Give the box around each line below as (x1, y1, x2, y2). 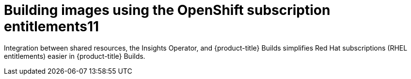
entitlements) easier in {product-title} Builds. (4, 52, 145, 60)
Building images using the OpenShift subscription (4, 2, 331, 18)
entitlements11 (4, 18, 99, 35)
